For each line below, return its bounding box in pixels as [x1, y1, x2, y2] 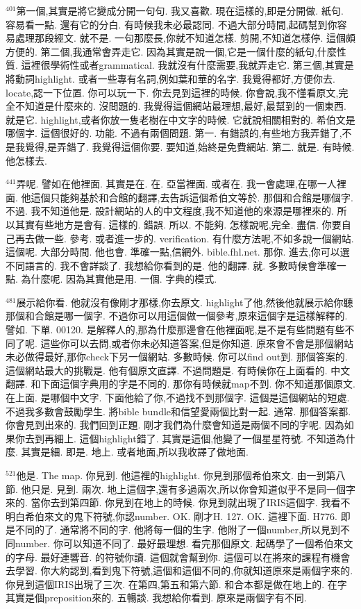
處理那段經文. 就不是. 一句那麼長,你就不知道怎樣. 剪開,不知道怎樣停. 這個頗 [15, 31, 355, 45]
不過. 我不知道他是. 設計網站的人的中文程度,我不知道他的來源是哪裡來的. [6, 203, 334, 218]
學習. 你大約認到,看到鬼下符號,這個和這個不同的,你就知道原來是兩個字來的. [15, 563, 353, 578]
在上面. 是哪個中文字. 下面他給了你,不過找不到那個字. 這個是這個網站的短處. [6, 390, 350, 405]
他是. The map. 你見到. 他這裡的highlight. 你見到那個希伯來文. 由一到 [16, 468, 326, 482]
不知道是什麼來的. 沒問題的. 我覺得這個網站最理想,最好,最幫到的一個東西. [15, 99, 346, 113]
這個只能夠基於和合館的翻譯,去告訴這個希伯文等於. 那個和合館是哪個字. [31, 190, 353, 204]
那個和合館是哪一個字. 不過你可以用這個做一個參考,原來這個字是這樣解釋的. [6, 308, 348, 323]
